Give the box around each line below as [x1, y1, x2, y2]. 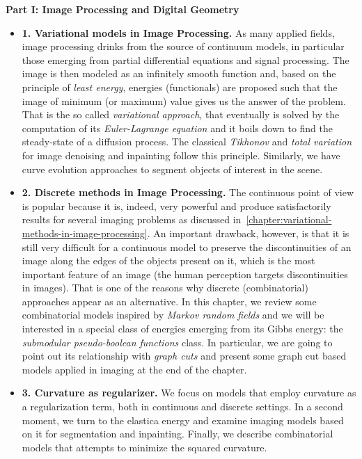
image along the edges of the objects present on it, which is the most [22, 253, 315, 268]
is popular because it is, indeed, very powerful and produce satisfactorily [22, 198, 331, 213]
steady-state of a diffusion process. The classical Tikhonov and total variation [22, 134, 352, 149]
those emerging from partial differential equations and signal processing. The [22, 52, 349, 67]
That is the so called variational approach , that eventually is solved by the [22, 107, 340, 122]
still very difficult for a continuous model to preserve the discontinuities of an [22, 239, 352, 254]
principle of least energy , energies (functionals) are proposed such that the [22, 79, 338, 94]
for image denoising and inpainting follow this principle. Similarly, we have [22, 147, 340, 162]
